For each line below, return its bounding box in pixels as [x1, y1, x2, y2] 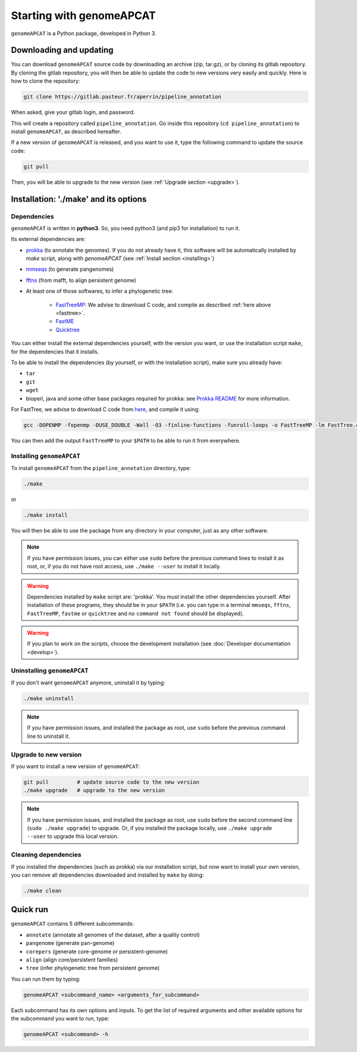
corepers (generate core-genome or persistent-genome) [26, 948, 168, 955]
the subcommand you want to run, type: [11, 1015, 109, 1022]
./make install [23, 512, 68, 518]
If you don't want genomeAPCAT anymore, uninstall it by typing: [11, 679, 165, 687]
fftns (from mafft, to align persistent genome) [26, 277, 137, 284]
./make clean [23, 887, 62, 894]
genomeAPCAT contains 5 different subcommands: [11, 920, 134, 928]
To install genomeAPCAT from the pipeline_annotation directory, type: [11, 465, 192, 472]
